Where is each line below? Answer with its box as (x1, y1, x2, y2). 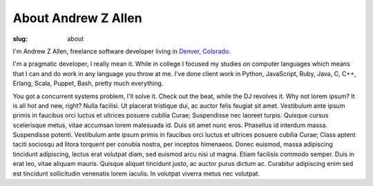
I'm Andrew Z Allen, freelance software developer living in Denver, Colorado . (12, 47, 231, 55)
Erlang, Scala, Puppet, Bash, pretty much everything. (12, 80, 164, 88)
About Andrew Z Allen (12, 10, 142, 26)
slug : (12, 35, 28, 43)
